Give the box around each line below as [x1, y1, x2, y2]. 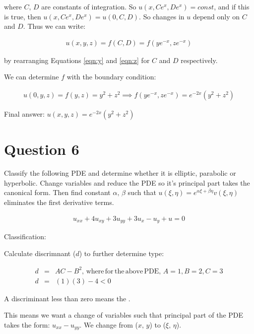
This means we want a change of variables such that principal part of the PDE [4, 310, 244, 320]
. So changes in [139, 11, 185, 21]
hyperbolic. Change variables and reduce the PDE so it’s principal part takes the [4, 177, 250, 188]
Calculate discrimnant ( [4, 248, 76, 258]
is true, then [4, 11, 41, 21]
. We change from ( [79, 319, 138, 330]
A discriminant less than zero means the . [4, 293, 130, 303]
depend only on [192, 11, 240, 21]
